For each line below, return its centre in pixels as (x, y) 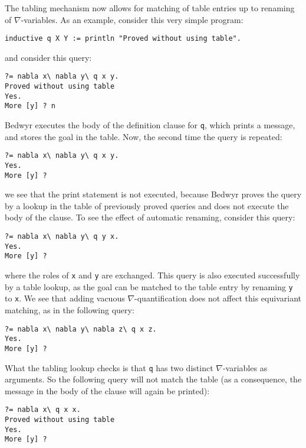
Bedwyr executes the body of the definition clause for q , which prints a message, (150, 125)
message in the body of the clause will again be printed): (107, 390)
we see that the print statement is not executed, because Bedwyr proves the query (153, 194)
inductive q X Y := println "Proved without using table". (123, 39)
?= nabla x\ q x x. (43, 410)
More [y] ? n (30, 106)
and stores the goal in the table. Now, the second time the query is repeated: (144, 136)
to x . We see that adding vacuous (65, 298)
